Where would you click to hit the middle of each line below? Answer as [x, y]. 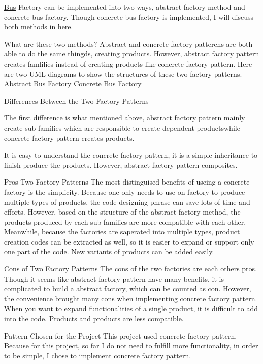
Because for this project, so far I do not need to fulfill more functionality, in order [131, 345]
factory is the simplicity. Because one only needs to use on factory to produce [125, 191]
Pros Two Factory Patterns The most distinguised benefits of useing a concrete [127, 182]
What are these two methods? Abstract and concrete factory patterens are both [128, 43]
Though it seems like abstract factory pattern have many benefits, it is [114, 278]
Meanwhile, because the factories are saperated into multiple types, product [122, 232]
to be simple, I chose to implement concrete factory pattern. [98, 355]
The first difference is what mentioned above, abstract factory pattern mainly [125, 118]
